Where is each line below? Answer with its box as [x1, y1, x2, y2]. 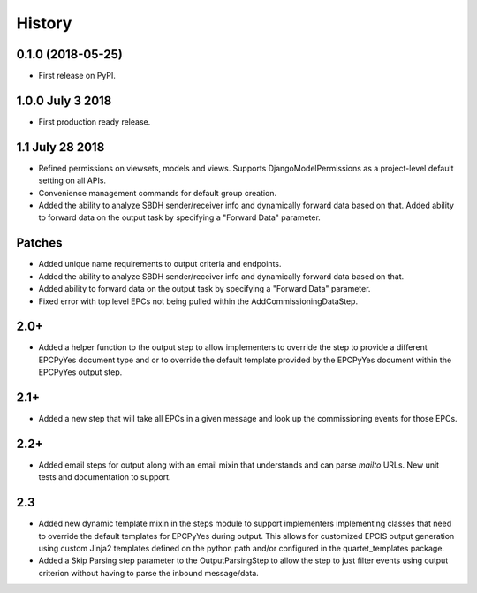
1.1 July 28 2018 [16, 140, 105, 155]
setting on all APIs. [38, 175, 106, 186]
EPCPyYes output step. [38, 367, 123, 377]
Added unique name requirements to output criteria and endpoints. [38, 259, 282, 270]
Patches [16, 235, 63, 251]
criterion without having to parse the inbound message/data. [38, 567, 260, 578]
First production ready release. [38, 116, 151, 127]
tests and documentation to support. [38, 472, 171, 483]
